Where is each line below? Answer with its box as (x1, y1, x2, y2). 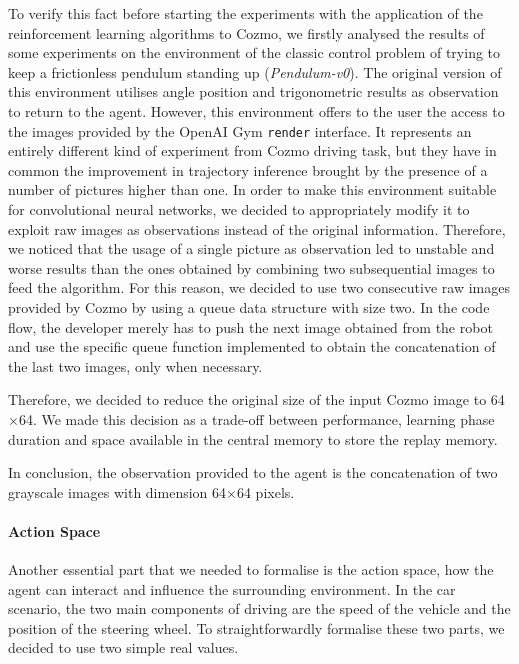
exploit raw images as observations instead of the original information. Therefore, (8, 218, 506, 239)
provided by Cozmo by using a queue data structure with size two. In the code (8, 296, 490, 317)
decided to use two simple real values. (8, 637, 239, 658)
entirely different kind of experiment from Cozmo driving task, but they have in (8, 140, 497, 161)
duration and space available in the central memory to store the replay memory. (8, 428, 498, 449)
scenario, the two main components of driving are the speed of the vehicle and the (8, 598, 511, 619)
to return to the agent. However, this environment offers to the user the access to (8, 100, 505, 121)
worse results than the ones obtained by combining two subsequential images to (8, 257, 495, 278)
